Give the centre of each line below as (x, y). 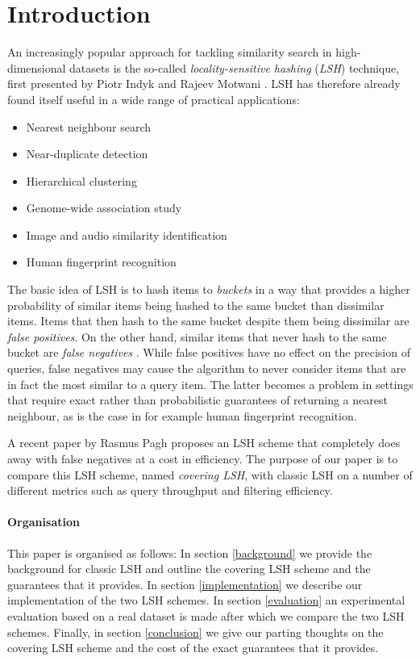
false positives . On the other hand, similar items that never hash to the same (197, 336)
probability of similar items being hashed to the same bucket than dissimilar (196, 305)
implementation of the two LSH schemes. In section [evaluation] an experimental (206, 600)
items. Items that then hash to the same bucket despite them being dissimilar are (208, 321)
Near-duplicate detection (87, 154)
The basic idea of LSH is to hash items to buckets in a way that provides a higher (209, 289)
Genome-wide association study (104, 208)
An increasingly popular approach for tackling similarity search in (170, 52)
